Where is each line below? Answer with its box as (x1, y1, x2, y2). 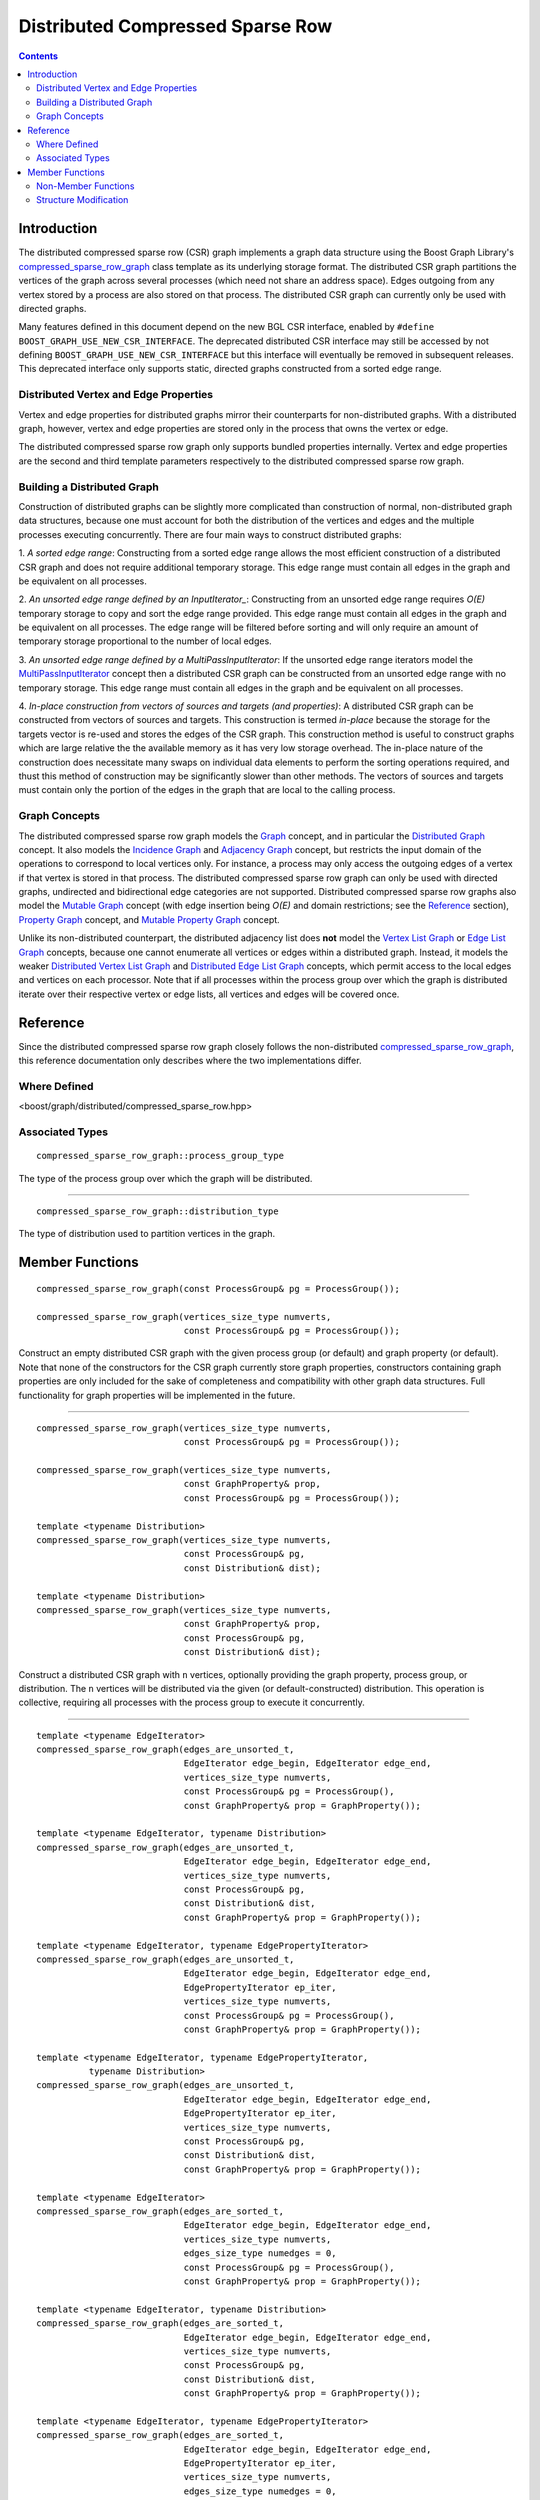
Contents (18, 50, 59, 62)
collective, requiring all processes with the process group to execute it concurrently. (18, 1696, 365, 1709)
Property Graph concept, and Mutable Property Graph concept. (18, 913, 280, 925)
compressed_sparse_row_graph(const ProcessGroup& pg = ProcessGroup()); (36, 1283, 400, 1294)
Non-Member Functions (36, 180, 135, 192)
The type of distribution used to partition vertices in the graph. (18, 1228, 276, 1240)
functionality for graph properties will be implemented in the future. (18, 1389, 296, 1401)
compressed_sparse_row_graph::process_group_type (36, 1150, 285, 1162)
